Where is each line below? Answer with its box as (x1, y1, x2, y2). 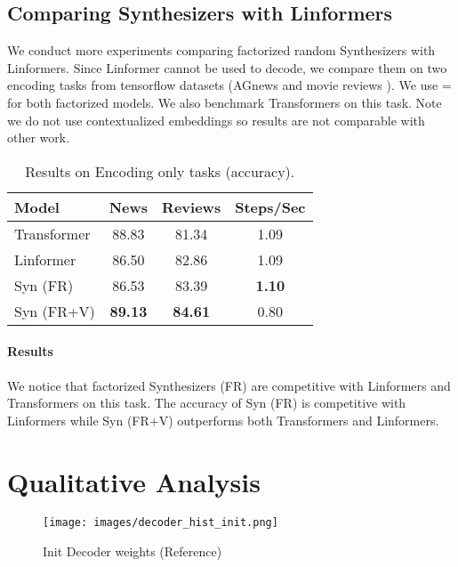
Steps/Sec (235, 196, 306, 217)
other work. (7, 128, 70, 147)
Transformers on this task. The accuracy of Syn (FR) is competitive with (7, 393, 406, 412)
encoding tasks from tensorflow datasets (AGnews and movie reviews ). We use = (7, 76, 452, 94)
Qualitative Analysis (7, 463, 261, 499)
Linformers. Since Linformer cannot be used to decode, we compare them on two (7, 58, 447, 77)
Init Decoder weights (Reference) (43, 542, 222, 561)
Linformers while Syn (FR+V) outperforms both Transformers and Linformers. (7, 410, 439, 429)
